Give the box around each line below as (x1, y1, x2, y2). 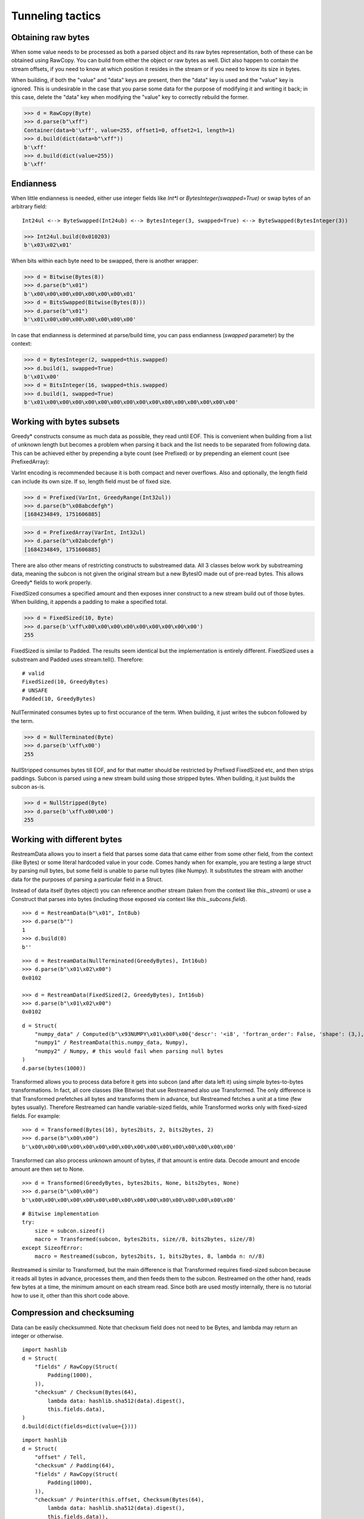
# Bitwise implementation (22, 1210, 99, 1218)
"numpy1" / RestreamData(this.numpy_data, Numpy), (34, 1039, 189, 1046)
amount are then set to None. (11, 1165, 85, 1173)
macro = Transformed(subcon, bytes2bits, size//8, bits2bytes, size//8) (34, 1236, 256, 1243)
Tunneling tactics (11, 9, 101, 22)
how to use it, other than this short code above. (11, 1292, 130, 1299)
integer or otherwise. (11, 1332, 64, 1339)
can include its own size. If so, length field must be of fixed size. (11, 478, 172, 485)
